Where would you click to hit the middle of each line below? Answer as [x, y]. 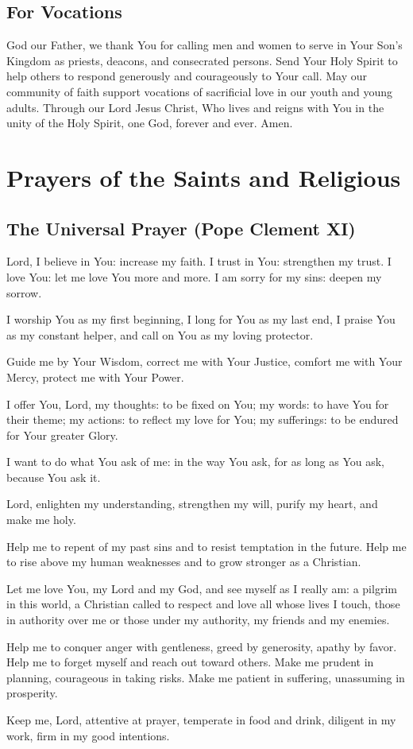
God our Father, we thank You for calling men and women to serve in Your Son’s [205, 45]
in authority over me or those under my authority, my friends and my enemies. [198, 620]
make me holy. [41, 520]
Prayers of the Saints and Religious [204, 177]
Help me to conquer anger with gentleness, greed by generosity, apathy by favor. [202, 646]
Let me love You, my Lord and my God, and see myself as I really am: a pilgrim [202, 588]
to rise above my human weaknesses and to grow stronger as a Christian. [184, 562]
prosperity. [32, 693]
